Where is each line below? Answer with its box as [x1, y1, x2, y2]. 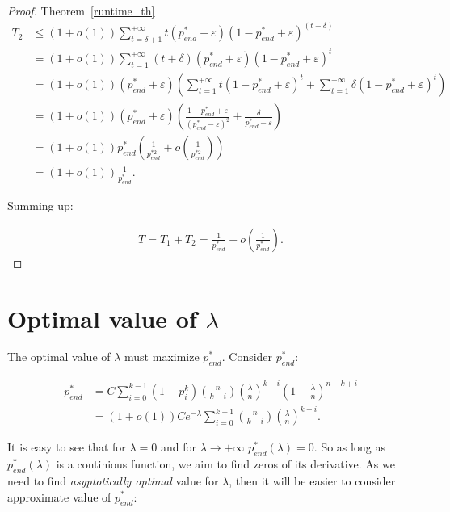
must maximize [124, 348, 200, 365]
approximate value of [7, 488, 111, 505]
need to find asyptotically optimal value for [7, 472, 219, 489]
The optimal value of [7, 348, 111, 365]
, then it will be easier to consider [229, 472, 396, 489]
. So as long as [313, 439, 385, 455]
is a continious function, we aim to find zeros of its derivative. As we [56, 455, 395, 472]
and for [161, 439, 197, 455]
